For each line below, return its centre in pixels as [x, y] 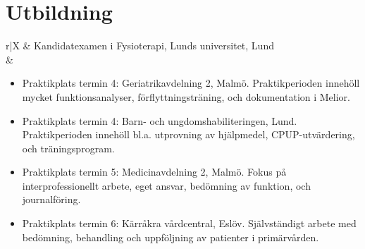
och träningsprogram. [68, 148]
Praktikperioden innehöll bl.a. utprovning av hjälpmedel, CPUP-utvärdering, [188, 134]
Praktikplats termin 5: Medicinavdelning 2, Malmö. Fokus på [154, 172]
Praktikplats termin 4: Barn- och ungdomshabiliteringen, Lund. [160, 120]
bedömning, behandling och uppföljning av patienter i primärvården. [171, 237]
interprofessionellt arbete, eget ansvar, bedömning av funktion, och [166, 185]
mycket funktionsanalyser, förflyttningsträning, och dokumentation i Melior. [186, 96]
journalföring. [51, 199]
